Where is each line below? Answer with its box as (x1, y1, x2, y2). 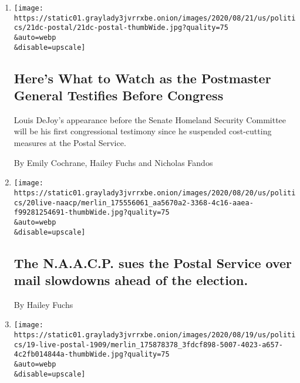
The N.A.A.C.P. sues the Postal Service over (14, 253, 292, 272)
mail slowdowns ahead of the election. (14, 270, 248, 289)
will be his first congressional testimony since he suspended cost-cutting (14, 125, 272, 137)
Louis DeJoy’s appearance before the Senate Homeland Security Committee (14, 113, 286, 126)
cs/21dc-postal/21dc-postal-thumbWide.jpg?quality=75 (14, 23, 228, 32)
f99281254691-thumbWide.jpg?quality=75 (14, 208, 170, 217)
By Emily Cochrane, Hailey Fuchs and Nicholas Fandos (14, 156, 213, 168)
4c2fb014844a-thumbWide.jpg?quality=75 (14, 350, 170, 359)
